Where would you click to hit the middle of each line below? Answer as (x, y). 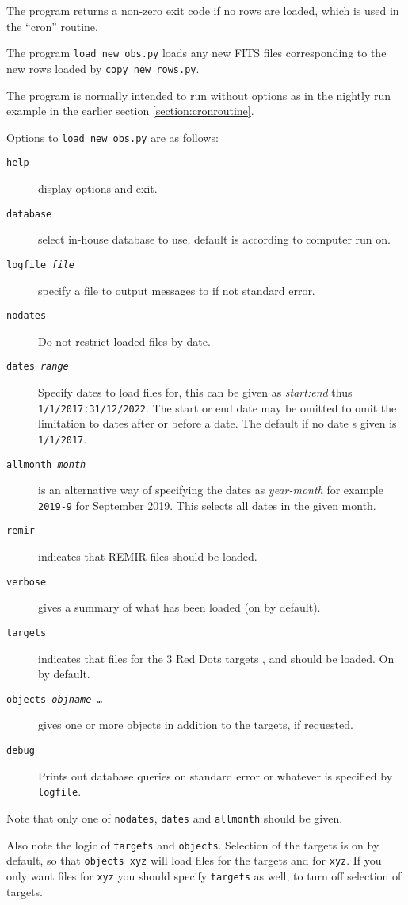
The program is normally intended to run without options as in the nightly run (199, 95)
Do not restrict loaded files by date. (124, 341)
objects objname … (55, 699)
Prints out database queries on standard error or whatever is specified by (215, 775)
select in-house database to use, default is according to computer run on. (214, 239)
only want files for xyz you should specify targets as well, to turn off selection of (204, 875)
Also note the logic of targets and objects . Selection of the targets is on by (193, 844)
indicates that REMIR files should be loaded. (148, 556)
